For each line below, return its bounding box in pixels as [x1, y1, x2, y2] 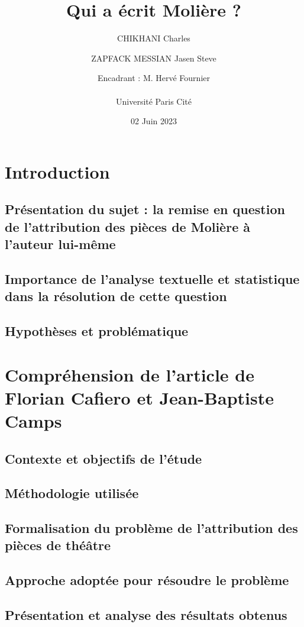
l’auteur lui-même [5, 235, 116, 253]
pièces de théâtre [5, 536, 111, 554]
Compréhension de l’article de [5, 362, 254, 386]
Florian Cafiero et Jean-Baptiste [5, 385, 274, 409]
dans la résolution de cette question [5, 287, 227, 305]
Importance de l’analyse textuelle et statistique [5, 269, 300, 287]
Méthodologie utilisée [5, 484, 139, 502]
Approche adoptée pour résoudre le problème [5, 571, 289, 589]
